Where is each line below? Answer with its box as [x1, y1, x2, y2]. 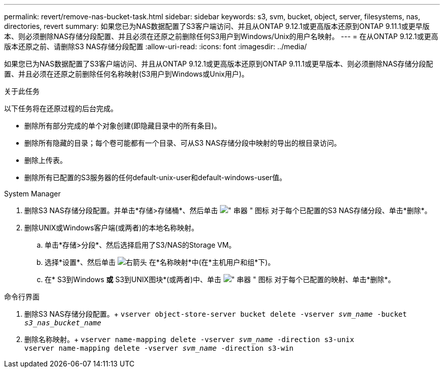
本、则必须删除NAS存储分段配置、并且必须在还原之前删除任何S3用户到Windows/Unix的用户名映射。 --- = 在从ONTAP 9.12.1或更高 [4, 32, 438, 41]
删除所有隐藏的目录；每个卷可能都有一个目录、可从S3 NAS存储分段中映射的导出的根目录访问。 [24, 139, 341, 147]
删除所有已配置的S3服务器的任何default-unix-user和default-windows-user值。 [24, 173, 287, 182]
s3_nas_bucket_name [24, 319, 101, 327]
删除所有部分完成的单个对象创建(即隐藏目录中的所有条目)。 [24, 121, 221, 130]
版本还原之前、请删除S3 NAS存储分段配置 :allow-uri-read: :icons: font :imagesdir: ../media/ [4, 42, 307, 51]
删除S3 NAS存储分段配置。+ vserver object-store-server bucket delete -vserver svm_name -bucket [24, 310, 407, 318]
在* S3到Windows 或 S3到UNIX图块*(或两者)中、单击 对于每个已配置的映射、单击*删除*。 [45, 275, 395, 284]
